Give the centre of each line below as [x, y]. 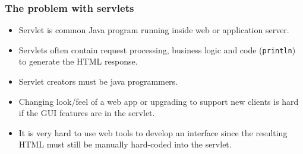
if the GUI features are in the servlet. [87, 113]
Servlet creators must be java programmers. [98, 81]
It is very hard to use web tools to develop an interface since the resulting [153, 132]
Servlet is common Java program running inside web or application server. [154, 30]
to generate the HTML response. [78, 61]
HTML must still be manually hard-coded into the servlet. [125, 144]
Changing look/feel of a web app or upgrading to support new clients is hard [159, 101]
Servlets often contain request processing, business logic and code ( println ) [157, 49]
